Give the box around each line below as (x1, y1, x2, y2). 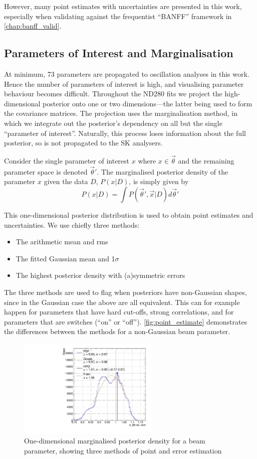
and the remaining (178, 155, 234, 166)
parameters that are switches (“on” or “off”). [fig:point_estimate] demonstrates (4, 316, 247, 327)
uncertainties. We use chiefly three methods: (4, 219, 140, 230)
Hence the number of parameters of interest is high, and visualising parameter (4, 78, 244, 89)
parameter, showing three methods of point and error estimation (24, 445, 222, 455)
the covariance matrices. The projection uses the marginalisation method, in (4, 108, 237, 118)
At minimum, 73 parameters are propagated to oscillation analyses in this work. (4, 68, 249, 79)
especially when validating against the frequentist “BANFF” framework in (4, 11, 232, 21)
